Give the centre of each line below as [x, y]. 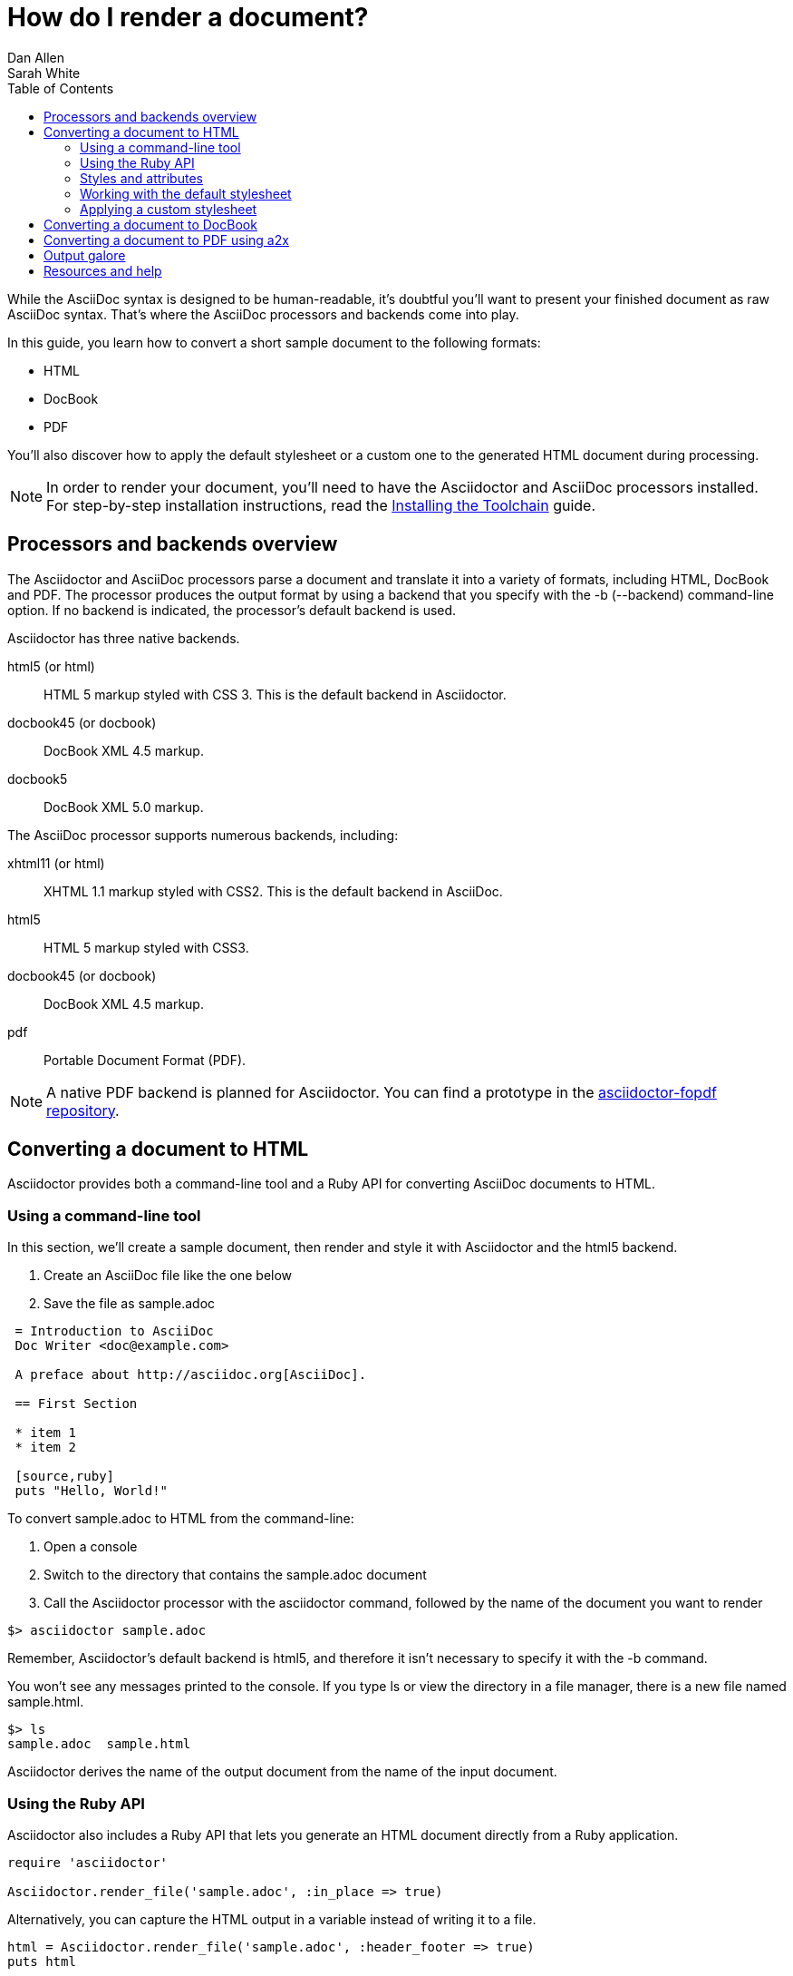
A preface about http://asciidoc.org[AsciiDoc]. [191, 1375]
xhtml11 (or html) [56, 863]
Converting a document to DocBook [150, 224]
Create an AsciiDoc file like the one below [168, 1276]
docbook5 [38, 778]
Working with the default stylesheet [186, 193]
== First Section [76, 1404]
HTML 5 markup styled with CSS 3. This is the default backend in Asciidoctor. [275, 694]
